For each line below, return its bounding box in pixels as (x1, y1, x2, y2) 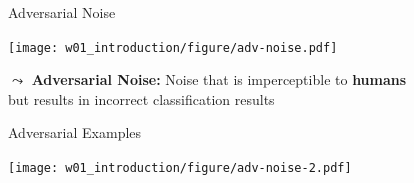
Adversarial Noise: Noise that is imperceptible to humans (31, 69, 407, 90)
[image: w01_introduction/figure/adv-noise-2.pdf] (8, 161, 352, 176)
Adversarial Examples (8, 122, 142, 143)
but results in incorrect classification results (8, 88, 275, 109)
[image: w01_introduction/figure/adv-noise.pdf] (8, 40, 338, 55)
